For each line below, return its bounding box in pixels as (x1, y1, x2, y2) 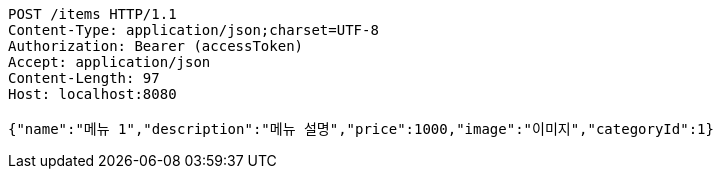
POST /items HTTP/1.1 (8, 6, 177, 22)
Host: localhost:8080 (8, 86, 177, 102)
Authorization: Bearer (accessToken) (8, 38, 304, 54)
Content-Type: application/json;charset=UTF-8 (8, 22, 379, 38)
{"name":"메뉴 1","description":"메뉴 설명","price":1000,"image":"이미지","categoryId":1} (8, 121, 714, 137)
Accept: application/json (8, 54, 211, 70)
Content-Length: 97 (8, 70, 160, 86)
